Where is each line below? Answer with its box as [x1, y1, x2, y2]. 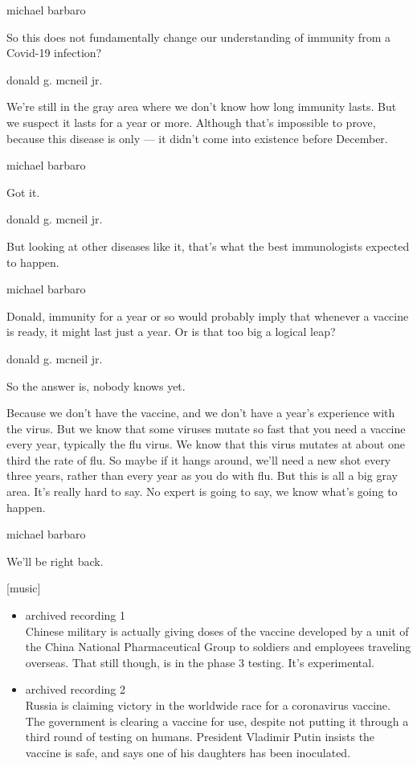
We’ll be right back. [6, 552, 104, 569]
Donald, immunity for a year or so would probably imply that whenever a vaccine [6, 307, 409, 324]
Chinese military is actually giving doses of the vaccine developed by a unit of [25, 622, 409, 639]
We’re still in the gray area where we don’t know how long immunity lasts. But [6, 98, 397, 115]
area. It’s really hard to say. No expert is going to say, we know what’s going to [6, 483, 398, 500]
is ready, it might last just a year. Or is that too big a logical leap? [6, 323, 336, 340]
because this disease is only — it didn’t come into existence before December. [6, 129, 388, 146]
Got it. [6, 183, 40, 200]
